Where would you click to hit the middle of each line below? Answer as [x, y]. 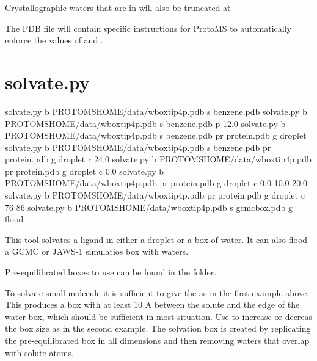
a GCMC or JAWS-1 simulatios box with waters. [97, 251]
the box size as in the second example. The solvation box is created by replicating [158, 328]
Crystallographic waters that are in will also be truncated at [118, 7]
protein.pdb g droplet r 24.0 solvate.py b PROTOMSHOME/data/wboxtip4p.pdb [158, 159]
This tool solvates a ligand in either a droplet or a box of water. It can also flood [156, 239]
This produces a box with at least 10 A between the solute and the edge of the [152, 304]
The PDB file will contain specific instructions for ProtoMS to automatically [148, 28]
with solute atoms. [39, 352]
